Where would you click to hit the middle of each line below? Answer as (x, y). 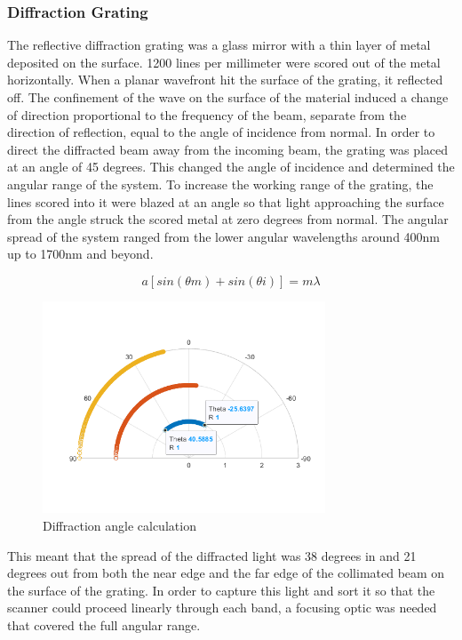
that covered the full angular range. (104, 625)
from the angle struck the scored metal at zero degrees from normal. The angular (228, 219)
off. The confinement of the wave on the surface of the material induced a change (228, 97)
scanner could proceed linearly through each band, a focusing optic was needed (222, 608)
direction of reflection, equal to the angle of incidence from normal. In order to (221, 132)
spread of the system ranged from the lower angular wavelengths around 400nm (224, 236)
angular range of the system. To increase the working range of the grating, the (220, 184)
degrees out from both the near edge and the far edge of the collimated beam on (226, 573)
